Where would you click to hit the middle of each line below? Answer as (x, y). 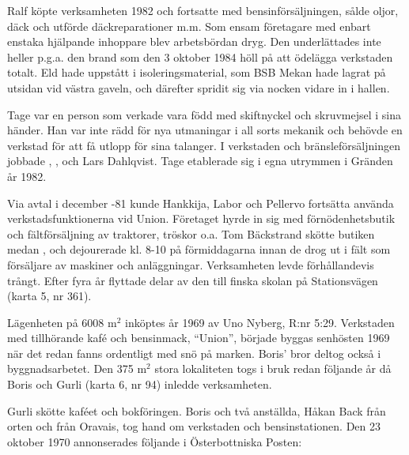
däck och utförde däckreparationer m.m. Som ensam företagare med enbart (189, 26)
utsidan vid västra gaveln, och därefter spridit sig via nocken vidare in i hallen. (199, 87)
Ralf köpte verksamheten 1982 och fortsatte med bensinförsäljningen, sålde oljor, (203, 10)
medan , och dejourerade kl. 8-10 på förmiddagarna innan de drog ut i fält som (199, 249)
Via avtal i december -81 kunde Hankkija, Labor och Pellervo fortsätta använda (201, 203)
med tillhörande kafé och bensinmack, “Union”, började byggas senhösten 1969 (199, 338)
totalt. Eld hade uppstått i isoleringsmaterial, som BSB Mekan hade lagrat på (197, 72)
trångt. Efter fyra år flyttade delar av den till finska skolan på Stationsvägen (193, 280)
